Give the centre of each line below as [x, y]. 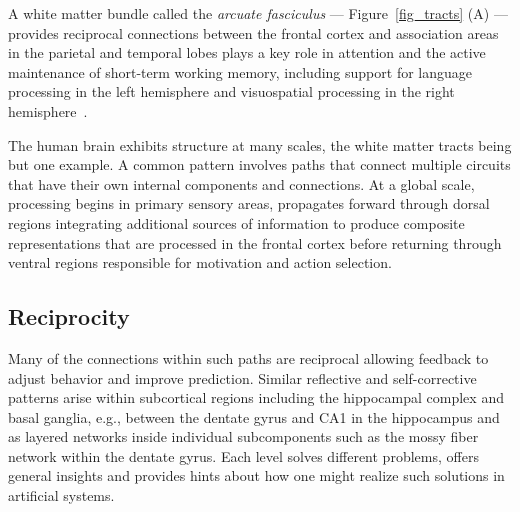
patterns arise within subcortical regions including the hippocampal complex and [256, 397]
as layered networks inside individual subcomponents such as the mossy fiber [243, 436]
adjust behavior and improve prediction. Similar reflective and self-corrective [242, 377]
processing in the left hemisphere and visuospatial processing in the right [231, 91]
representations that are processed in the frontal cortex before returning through [255, 242]
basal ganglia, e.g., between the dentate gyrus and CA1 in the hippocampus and [254, 416]
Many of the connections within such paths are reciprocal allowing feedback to [248, 357]
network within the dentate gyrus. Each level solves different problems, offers [243, 455]
